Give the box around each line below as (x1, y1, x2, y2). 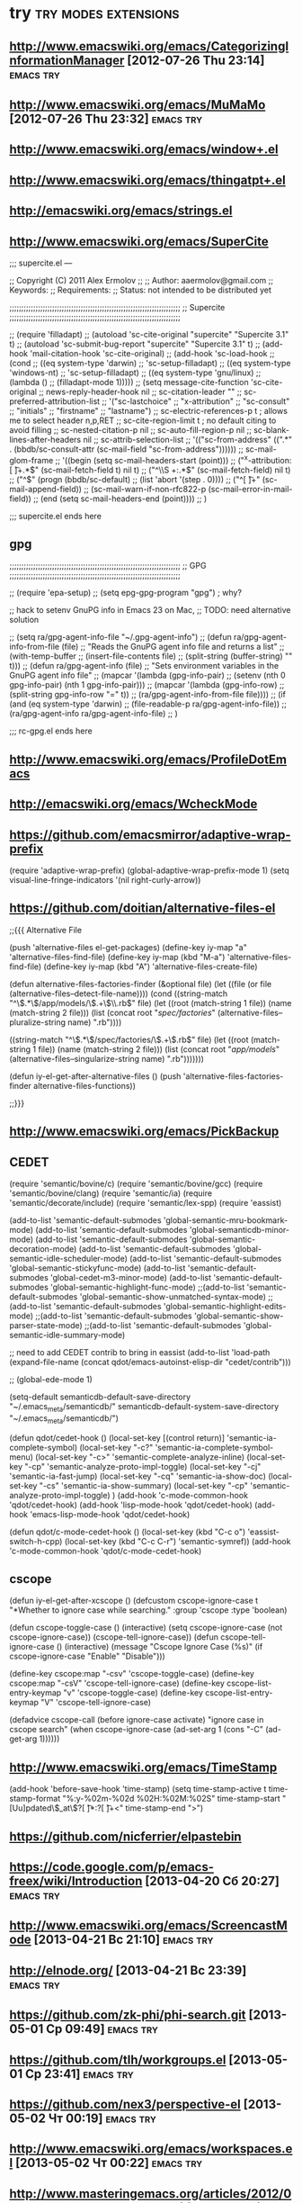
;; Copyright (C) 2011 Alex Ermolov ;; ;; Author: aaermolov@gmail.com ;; (9, 274, 274, 285)
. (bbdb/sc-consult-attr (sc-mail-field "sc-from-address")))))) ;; (9, 444, 244, 454)
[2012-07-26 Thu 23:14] (127, 52, 265, 67)
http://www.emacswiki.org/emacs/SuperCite (9, 233, 270, 249)
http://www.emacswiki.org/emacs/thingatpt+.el (9, 172, 286, 187)
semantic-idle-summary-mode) (9, 1330, 126, 1341)
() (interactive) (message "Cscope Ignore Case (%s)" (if (56, 1641, 263, 1652)
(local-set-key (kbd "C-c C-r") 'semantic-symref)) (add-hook (64, 1535, 291, 1546)
